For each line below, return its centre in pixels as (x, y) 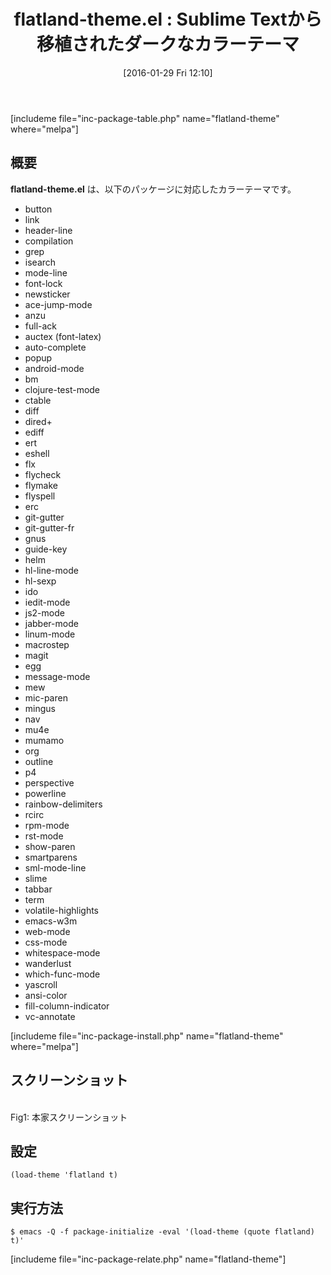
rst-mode (44, 836)
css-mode (46, 942)
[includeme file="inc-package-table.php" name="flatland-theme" (145, 118)
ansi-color (46, 995)
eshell (37, 453)
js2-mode (44, 612)
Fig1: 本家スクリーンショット (69, 1117)
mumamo (44, 740)
